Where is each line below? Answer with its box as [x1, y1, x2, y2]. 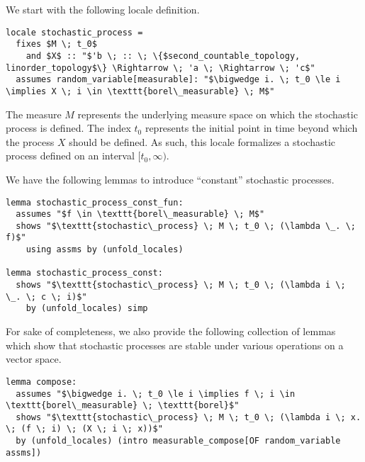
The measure [6, 106, 62, 121]
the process [6, 134, 55, 149]
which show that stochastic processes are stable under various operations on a [6, 337, 344, 352]
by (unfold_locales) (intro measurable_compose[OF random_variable [16, 436, 341, 446]
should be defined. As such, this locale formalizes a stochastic [69, 134, 335, 149]
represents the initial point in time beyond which [145, 120, 358, 135]
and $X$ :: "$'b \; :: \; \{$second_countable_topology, [26, 50, 301, 61]
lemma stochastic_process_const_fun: [6, 197, 184, 208]
